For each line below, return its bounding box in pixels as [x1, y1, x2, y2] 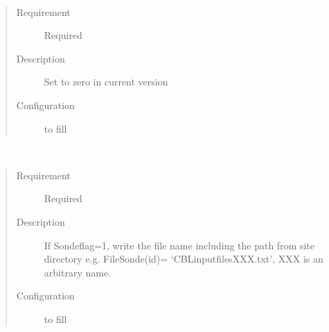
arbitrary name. [44, 265, 111, 279]
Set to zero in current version [44, 74, 168, 89]
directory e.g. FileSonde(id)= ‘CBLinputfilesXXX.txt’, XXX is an [44, 251, 323, 266]
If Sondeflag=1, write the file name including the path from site [44, 238, 315, 252]
